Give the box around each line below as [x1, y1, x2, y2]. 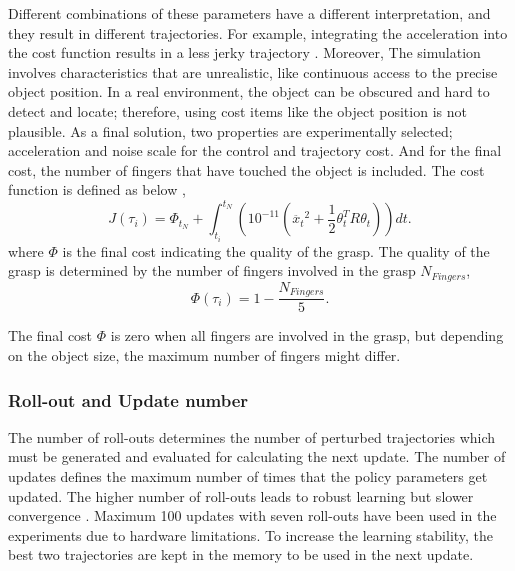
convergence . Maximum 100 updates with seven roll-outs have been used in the [8, 505, 497, 526]
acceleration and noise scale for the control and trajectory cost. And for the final [8, 140, 502, 161]
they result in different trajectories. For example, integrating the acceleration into [8, 22, 508, 43]
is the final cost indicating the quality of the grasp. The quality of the [62, 240, 490, 261]
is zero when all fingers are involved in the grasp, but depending [110, 325, 504, 346]
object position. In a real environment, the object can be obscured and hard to [8, 81, 490, 102]
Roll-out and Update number [8, 387, 249, 412]
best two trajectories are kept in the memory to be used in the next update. [8, 544, 474, 565]
